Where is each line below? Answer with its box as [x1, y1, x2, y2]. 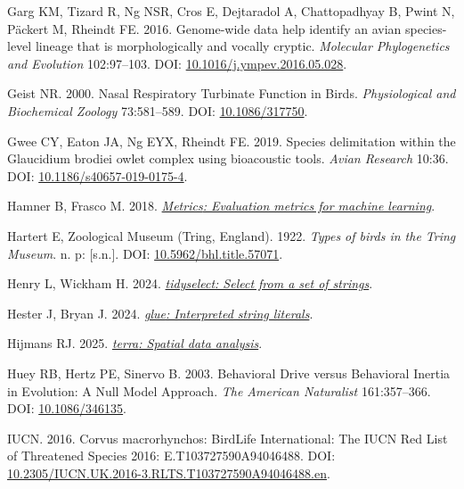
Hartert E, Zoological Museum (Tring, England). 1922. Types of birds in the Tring [7, 226, 456, 244]
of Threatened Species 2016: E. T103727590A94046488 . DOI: [7, 446, 336, 465]
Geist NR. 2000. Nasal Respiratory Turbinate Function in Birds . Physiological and [7, 84, 456, 103]
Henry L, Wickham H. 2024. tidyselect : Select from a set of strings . [7, 274, 373, 293]
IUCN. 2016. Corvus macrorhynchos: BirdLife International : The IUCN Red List [7, 428, 448, 447]
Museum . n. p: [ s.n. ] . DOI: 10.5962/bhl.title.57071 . [7, 244, 283, 262]
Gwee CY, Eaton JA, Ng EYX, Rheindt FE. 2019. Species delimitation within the [7, 131, 456, 150]
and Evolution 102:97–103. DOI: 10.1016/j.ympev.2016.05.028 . [7, 54, 347, 72]
